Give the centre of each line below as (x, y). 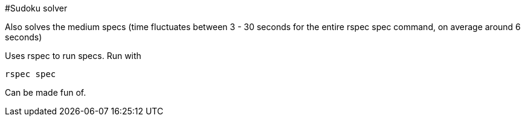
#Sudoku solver (36, 8)
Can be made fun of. (46, 92)
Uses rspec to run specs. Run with (73, 56)
